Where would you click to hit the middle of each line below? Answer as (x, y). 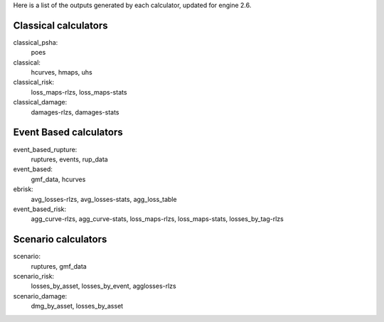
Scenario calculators (60, 239)
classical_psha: (36, 42)
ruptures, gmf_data (59, 266)
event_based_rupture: (45, 149)
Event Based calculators (68, 133)
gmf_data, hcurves (58, 179)
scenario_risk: (34, 276)
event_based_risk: (40, 209)
